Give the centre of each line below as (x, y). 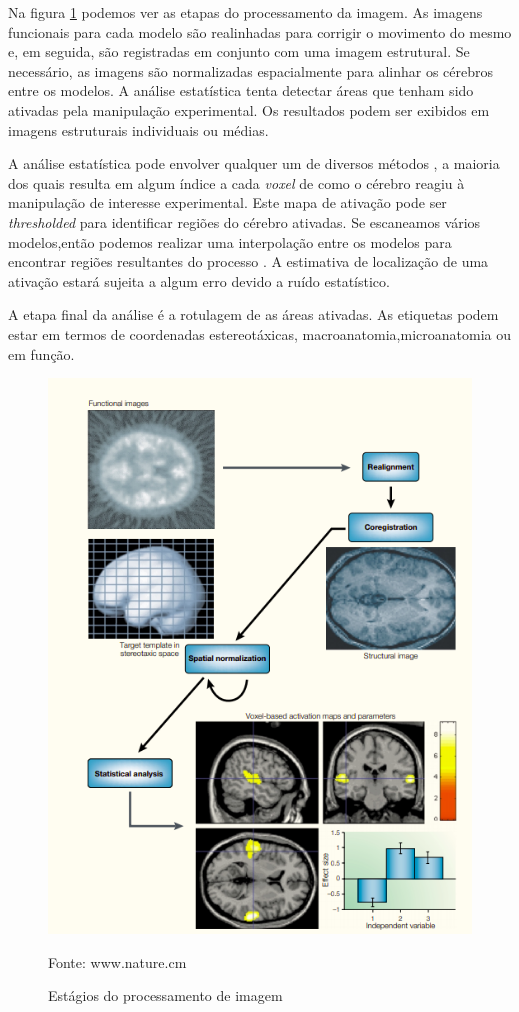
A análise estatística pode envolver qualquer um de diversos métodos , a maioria (254, 163)
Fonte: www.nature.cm (117, 961)
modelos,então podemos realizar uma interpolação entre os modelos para (230, 241)
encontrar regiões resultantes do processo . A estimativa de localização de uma (248, 261)
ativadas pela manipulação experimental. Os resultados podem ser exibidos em (249, 109)
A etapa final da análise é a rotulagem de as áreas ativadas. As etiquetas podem (253, 314)
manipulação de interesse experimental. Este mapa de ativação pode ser (227, 202)
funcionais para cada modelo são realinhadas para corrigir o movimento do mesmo (260, 31)
